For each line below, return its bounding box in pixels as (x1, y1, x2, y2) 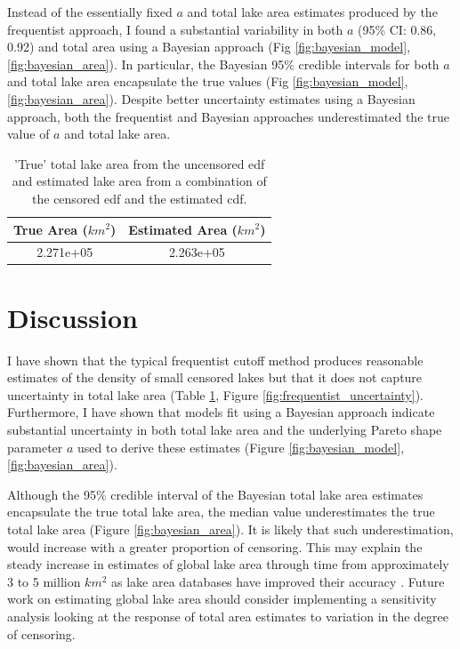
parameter (7, 437, 63, 456)
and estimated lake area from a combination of (12, 172, 267, 190)
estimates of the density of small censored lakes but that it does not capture (7, 368, 423, 387)
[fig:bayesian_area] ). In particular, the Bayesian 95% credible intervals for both (7, 54, 440, 73)
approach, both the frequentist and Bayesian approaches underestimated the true (7, 107, 449, 125)
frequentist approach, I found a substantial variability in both (7, 20, 343, 38)
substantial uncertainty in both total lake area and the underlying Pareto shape (7, 420, 442, 438)
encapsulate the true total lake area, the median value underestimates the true (7, 502, 435, 521)
